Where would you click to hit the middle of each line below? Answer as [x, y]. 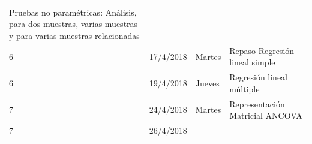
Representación [257, 103]
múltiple [244, 88]
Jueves [207, 83]
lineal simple [252, 62]
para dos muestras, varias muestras [73, 24]
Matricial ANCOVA [266, 115]
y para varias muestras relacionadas [74, 35]
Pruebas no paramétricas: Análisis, [73, 12]
